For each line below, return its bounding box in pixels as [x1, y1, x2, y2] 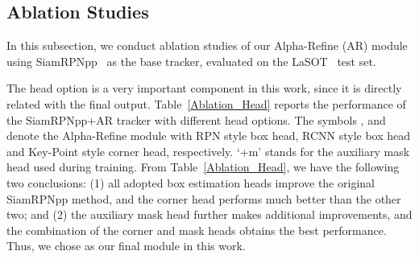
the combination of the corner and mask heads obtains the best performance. [6, 221, 387, 238]
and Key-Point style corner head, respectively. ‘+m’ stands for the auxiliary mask [6, 142, 410, 159]
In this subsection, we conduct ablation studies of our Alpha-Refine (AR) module [6, 37, 408, 54]
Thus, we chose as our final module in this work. [6, 237, 246, 254]
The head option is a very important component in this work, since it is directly [6, 80, 402, 97]
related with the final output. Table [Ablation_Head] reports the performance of [6, 95, 406, 112]
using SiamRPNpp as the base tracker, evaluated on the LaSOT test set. [6, 52, 376, 69]
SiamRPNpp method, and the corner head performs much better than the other [6, 190, 401, 207]
